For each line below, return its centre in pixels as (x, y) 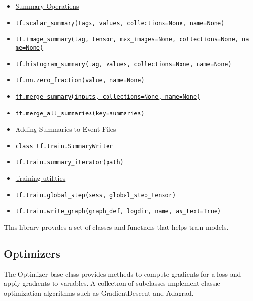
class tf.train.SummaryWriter (64, 146)
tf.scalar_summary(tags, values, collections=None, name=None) (120, 23)
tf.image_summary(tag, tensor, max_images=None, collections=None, (127, 40)
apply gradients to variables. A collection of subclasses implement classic (112, 283)
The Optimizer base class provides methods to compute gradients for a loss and (123, 273)
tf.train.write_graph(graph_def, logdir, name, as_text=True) (118, 212)
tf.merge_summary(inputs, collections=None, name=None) (108, 97)
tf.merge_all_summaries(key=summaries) (80, 113)
